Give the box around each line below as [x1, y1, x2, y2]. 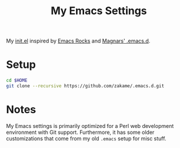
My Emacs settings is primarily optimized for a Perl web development [6, 122, 174, 129]
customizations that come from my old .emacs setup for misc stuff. [6, 134, 166, 142]
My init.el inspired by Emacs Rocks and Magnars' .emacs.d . [6, 37, 151, 45]
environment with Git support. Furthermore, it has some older [6, 129, 155, 136]
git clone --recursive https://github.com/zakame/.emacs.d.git [6, 83, 165, 89]
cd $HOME [6, 78, 28, 84]
